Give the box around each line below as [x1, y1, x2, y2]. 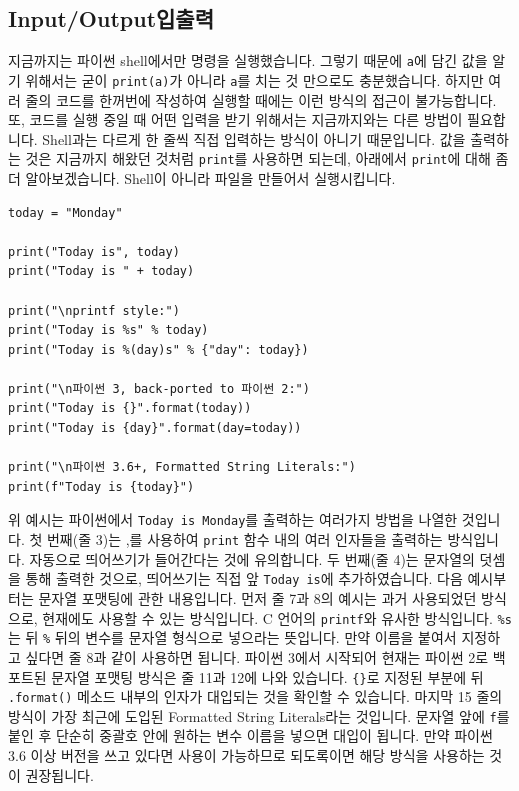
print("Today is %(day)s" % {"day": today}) [8, 342, 309, 357]
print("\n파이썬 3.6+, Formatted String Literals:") [8, 460, 356, 475]
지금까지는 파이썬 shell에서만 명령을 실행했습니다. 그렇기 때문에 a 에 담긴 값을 [8, 50, 488, 71]
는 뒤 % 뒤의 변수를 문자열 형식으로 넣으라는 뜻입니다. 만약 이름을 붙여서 [8, 627, 457, 648]
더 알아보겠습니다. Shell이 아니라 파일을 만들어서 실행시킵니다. [8, 167, 396, 188]
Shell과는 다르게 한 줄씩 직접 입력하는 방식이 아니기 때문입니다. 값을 [42, 128, 466, 149]
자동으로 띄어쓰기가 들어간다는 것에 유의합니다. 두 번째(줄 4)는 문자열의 [29, 548, 475, 569]
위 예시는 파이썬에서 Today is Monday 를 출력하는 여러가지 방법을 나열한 [8, 509, 458, 530]
